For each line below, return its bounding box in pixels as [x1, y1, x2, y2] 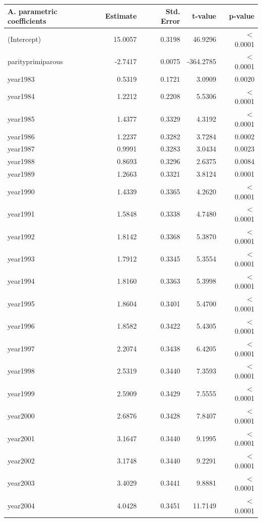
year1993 [8, 253, 35, 264]
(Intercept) [8, 33, 41, 44]
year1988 [8, 156, 35, 167]
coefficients [8, 16, 46, 26]
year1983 [8, 73, 35, 84]
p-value [229, 11, 254, 21]
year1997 [8, 343, 35, 353]
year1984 [8, 91, 35, 101]
